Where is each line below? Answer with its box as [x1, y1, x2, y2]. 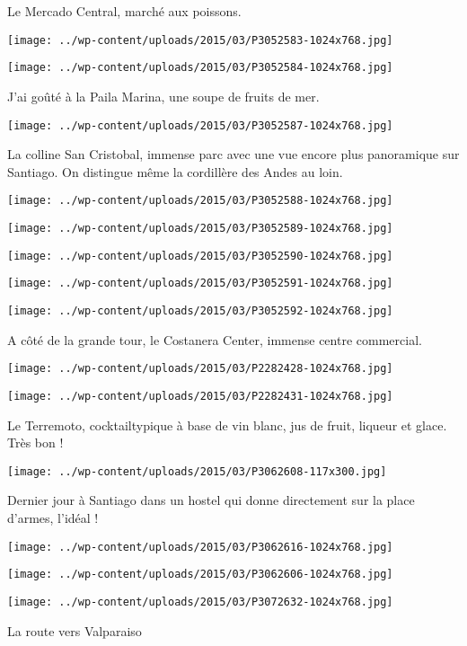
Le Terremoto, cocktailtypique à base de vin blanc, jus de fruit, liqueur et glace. [7, 415, 447, 434]
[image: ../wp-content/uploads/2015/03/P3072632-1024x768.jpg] [7, 595, 393, 608]
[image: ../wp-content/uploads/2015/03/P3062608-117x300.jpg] [7, 465, 387, 478]
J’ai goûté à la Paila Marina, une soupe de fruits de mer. [7, 86, 320, 105]
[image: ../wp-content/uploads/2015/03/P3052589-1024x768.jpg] [7, 222, 393, 235]
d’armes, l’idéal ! [7, 508, 99, 527]
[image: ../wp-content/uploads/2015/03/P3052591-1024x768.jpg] [7, 277, 393, 290]
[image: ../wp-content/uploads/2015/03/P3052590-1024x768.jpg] [7, 249, 393, 262]
